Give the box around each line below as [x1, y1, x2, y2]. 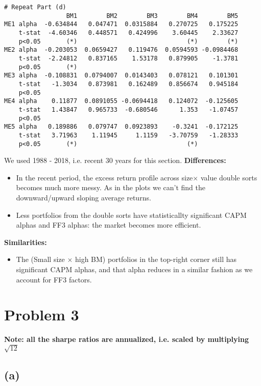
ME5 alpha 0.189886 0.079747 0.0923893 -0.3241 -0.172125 [4, 123, 239, 131]
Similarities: [4, 236, 47, 247]
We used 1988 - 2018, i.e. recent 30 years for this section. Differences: [4, 155, 226, 166]
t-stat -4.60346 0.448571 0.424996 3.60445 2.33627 [18, 29, 239, 36]
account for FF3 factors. [16, 274, 92, 285]
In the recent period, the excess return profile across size [16, 172, 193, 182]
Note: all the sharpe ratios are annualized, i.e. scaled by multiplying [4, 334, 249, 344]
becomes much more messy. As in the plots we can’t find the [16, 182, 205, 193]
